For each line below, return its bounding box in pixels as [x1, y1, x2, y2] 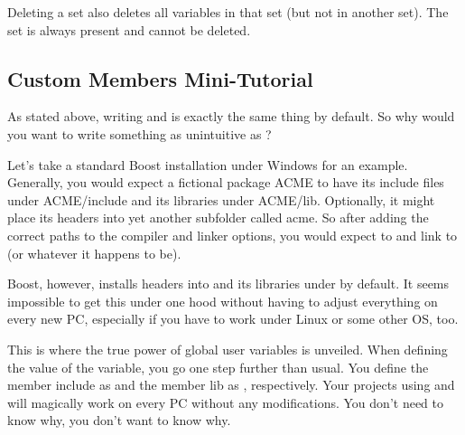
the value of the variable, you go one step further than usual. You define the [7, 357, 429, 376]
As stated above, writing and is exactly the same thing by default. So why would [7, 107, 455, 126]
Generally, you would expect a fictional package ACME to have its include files [7, 173, 444, 192]
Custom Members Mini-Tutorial [7, 64, 313, 92]
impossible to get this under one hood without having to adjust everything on [7, 291, 438, 310]
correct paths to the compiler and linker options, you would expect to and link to [7, 225, 458, 244]
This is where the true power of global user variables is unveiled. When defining [7, 339, 448, 358]
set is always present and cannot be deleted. [7, 20, 251, 39]
